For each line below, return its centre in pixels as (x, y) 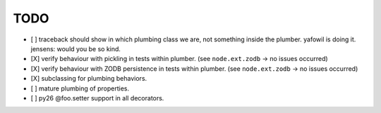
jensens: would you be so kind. (76, 48)
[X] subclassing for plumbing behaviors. (89, 79)
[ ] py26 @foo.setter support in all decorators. (97, 98)
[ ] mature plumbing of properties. (80, 88)
